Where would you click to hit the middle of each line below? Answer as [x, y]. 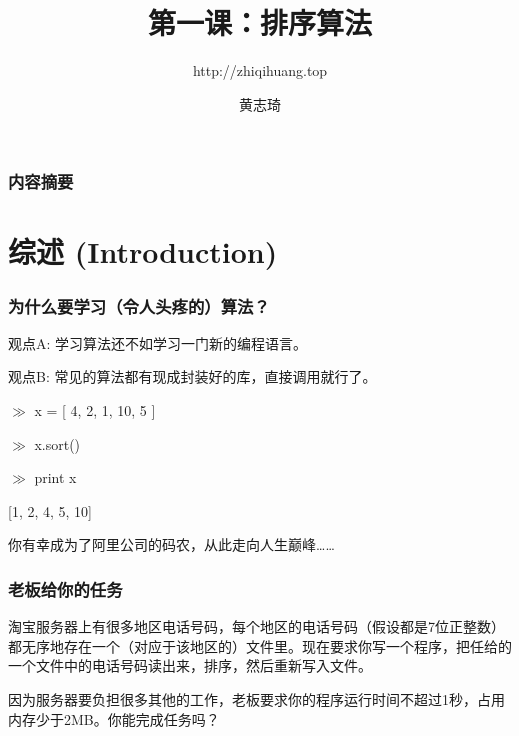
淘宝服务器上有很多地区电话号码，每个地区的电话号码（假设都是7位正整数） [256, 626]
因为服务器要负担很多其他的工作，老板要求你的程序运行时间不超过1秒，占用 [256, 698]
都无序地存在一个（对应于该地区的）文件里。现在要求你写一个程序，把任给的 [260, 645]
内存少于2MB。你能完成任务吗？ [114, 718]
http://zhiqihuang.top [260, 70]
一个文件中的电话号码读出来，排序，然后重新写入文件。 [190, 665]
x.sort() [57, 443]
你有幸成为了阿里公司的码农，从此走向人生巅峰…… [171, 544]
